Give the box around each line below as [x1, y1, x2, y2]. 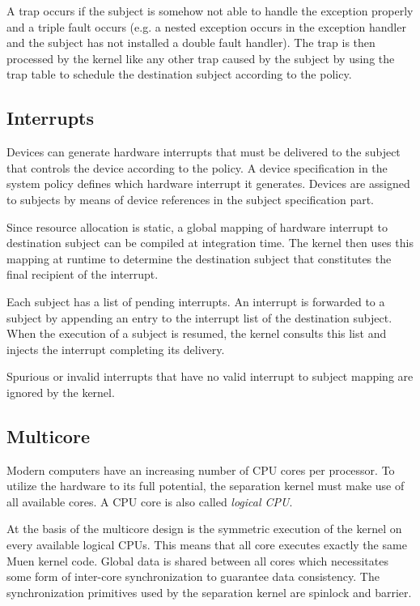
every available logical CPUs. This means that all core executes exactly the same [6, 536, 407, 553]
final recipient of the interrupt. [6, 266, 159, 283]
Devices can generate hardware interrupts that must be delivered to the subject [6, 143, 401, 160]
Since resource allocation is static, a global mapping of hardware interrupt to [6, 218, 388, 235]
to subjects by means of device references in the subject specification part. [6, 190, 374, 207]
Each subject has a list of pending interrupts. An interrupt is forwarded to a [6, 292, 385, 309]
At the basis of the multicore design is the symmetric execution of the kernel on [6, 520, 402, 537]
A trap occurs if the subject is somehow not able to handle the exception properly [6, 2, 414, 19]
